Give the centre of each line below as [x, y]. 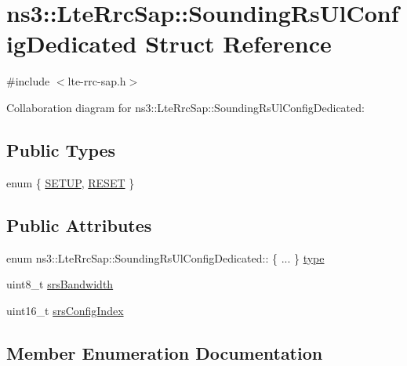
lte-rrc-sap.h [97, 81]
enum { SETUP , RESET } [71, 182]
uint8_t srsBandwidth [60, 284]
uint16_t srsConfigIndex [65, 310]
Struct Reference [238, 43]
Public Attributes [79, 225]
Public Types [61, 149]
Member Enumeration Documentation [165, 352]
